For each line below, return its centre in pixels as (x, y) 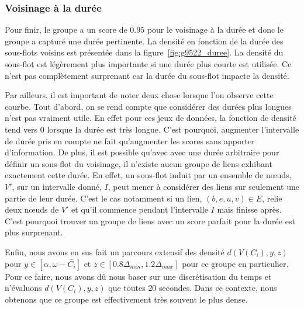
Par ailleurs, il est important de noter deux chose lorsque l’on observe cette (139, 95)
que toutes (127, 288)
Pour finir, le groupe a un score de (66, 29)
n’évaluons (23, 288)
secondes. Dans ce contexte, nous (218, 288)
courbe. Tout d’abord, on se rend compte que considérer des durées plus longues (148, 106)
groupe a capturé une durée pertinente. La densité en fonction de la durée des (144, 41)
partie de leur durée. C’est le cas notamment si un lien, (103, 198)
